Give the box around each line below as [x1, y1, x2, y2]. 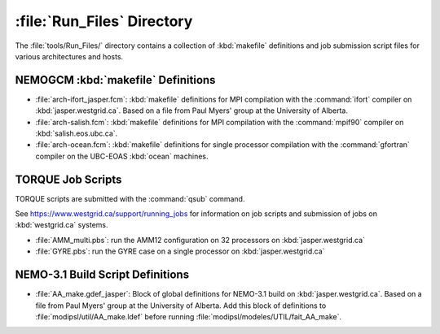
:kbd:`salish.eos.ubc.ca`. [35, 128, 118, 138]
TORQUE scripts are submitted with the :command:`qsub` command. [15, 193, 245, 203]
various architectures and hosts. [15, 51, 124, 61]
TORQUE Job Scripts [15, 172, 122, 186]
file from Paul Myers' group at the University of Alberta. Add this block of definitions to [35, 301, 327, 310]
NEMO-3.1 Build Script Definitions [15, 268, 190, 282]
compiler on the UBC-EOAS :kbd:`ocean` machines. [35, 151, 209, 161]
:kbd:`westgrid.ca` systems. [15, 220, 108, 230]
